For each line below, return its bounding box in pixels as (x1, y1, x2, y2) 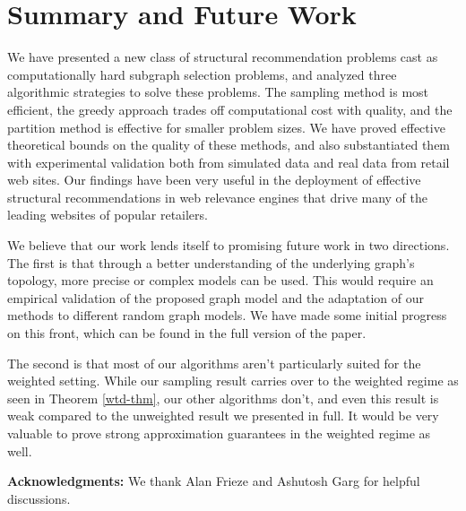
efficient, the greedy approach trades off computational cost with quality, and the (7, 100, 453, 118)
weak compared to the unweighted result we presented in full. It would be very (7, 406, 439, 425)
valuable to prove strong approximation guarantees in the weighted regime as (7, 424, 431, 442)
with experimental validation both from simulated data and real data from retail (7, 152, 450, 171)
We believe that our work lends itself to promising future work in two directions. (7, 236, 450, 255)
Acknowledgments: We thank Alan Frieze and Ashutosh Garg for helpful (7, 472, 420, 490)
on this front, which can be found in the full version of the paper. (7, 324, 367, 342)
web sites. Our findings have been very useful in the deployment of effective (7, 170, 421, 189)
